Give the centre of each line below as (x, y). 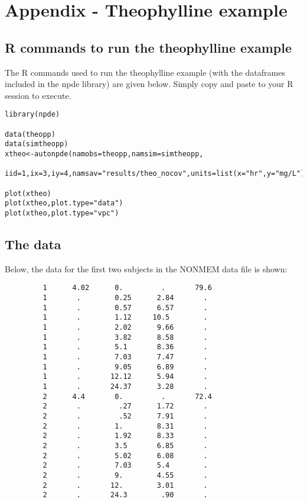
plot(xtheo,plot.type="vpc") (62, 213)
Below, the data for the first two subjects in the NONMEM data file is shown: (146, 268)
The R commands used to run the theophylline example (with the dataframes (145, 72)
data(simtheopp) (37, 144)
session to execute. (38, 95)
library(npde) (32, 115)
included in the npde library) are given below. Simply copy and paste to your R (149, 84)
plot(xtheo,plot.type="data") (64, 203)
